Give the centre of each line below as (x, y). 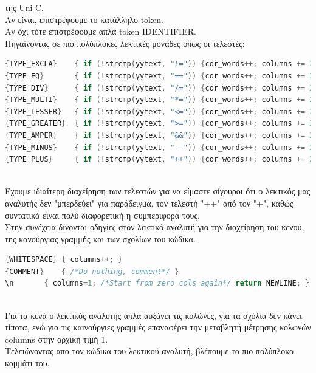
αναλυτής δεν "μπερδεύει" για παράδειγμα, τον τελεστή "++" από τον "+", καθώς (149, 203)
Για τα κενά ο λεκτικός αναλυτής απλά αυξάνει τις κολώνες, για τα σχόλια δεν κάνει (153, 315)
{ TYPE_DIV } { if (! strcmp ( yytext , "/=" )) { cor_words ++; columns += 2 (160, 88)
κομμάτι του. (27, 363)
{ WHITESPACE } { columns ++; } (64, 260)
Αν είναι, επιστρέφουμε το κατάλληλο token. (84, 19)
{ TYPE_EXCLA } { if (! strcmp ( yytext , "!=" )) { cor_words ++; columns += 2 (160, 64)
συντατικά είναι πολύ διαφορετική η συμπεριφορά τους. (102, 215)
